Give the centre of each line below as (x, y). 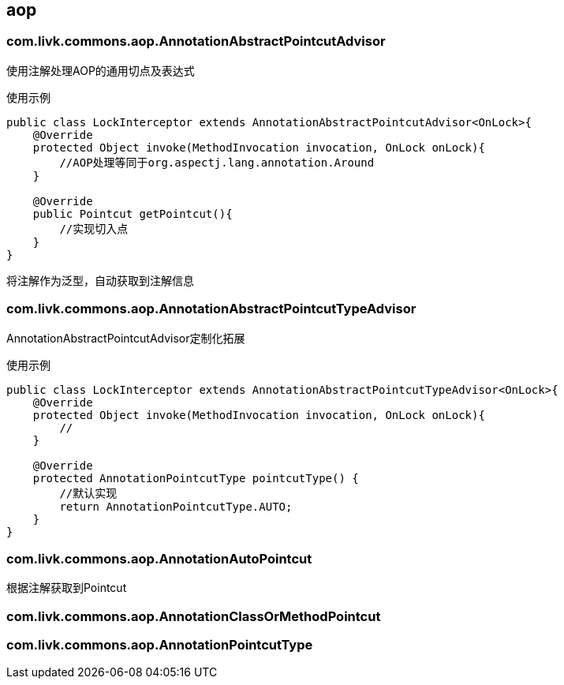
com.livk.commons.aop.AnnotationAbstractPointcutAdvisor (196, 41)
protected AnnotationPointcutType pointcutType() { (196, 478)
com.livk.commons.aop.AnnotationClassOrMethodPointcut (194, 616)
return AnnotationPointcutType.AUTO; (176, 506)
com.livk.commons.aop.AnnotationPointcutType (160, 645)
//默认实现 (88, 493)
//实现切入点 (94, 228)
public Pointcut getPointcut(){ (133, 213)
